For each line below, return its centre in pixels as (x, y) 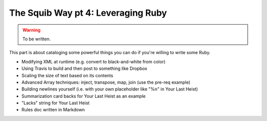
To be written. (37, 39)
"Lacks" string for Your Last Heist (56, 103)
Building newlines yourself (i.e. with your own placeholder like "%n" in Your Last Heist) (110, 89)
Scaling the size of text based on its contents (67, 75)
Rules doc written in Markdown (53, 110)
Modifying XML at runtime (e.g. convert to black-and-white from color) (93, 61)
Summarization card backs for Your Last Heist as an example (84, 96)
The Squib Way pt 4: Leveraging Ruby (88, 13)
